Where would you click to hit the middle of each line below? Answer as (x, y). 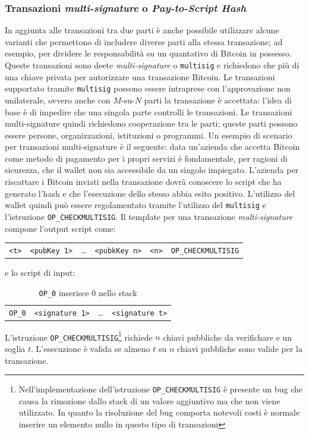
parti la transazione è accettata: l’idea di (218, 100)
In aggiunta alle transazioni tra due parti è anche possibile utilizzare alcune (142, 30)
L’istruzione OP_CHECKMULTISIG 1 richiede (79, 336)
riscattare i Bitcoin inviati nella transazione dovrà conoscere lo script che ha (143, 182)
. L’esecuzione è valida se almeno (91, 349)
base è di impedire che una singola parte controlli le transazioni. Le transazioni (149, 111)
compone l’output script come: (60, 228)
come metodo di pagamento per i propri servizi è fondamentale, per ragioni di (146, 158)
